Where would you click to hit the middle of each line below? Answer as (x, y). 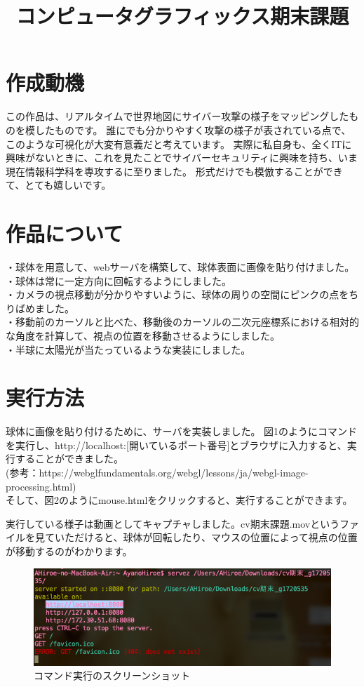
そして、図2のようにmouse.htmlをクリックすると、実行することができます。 (179, 500)
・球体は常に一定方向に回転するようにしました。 (119, 280)
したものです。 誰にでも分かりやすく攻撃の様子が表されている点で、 (193, 129)
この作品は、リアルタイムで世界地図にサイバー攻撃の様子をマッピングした (177, 116)
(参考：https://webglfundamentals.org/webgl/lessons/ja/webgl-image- (157, 473)
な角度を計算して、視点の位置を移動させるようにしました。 (143, 335)
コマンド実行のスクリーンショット (112, 675)
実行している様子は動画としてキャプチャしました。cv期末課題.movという (173, 523)
